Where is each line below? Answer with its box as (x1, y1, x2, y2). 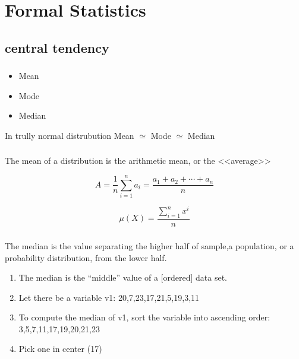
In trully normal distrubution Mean (5, 129, 134, 141)
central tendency (5, 38, 109, 56)
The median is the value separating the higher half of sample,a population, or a (5, 239, 294, 252)
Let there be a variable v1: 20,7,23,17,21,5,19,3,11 (18, 291, 200, 303)
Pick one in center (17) (18, 342, 102, 355)
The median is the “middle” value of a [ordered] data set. (18, 271, 228, 284)
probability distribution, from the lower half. (5, 251, 167, 263)
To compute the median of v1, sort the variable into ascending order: (18, 311, 270, 323)
